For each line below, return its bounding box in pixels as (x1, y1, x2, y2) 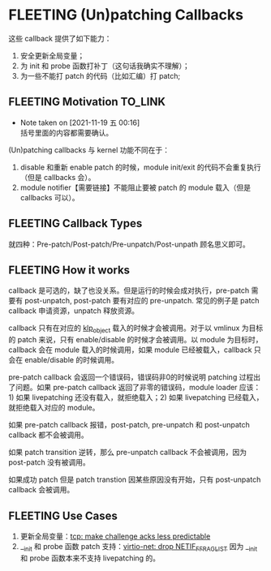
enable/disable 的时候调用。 (24, 355, 119, 365)
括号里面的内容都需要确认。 (19, 127, 114, 137)
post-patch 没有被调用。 (8, 457, 91, 467)
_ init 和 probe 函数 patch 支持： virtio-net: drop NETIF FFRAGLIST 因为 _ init (19, 541, 258, 553)
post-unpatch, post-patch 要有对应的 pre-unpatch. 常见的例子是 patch (24, 296, 260, 306)
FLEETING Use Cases (8, 509, 118, 522)
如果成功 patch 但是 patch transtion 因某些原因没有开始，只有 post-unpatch (8, 474, 261, 484)
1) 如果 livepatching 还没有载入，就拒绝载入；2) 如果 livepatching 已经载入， (8, 393, 264, 402)
